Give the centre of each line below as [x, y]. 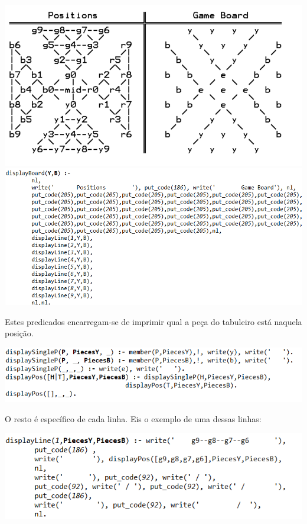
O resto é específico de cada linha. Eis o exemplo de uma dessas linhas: [133, 418]
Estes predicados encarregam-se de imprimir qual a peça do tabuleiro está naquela [153, 321]
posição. [19, 333]
